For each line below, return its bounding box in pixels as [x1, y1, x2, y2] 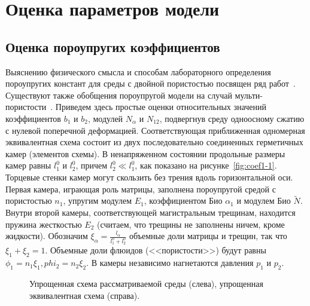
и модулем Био [236, 194, 291, 207]
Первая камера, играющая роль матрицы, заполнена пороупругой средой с [5, 182, 276, 195]
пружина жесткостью [5, 218, 82, 230]
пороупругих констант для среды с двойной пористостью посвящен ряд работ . [5, 77, 296, 90]
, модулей [87, 112, 123, 124]
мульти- [235, 88, 263, 101]
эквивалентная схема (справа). [29, 289, 140, 301]
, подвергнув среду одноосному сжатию [159, 112, 305, 124]
